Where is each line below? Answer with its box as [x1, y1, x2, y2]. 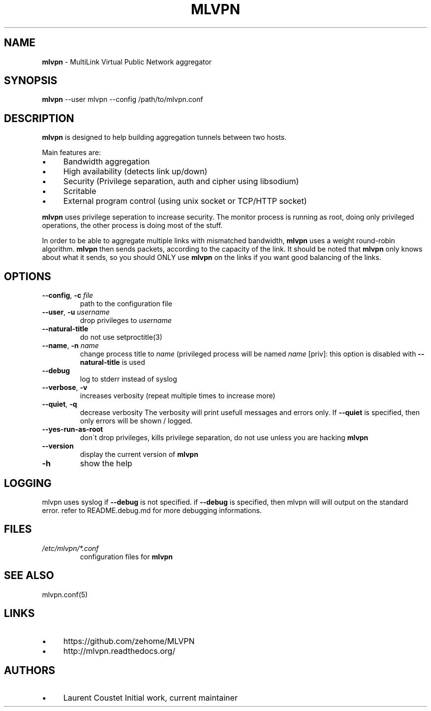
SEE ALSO [4, 569, 54, 582]
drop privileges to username [80, 316, 172, 325]
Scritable [63, 186, 96, 196]
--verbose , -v [42, 383, 88, 392]
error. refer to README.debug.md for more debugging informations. [42, 506, 262, 515]
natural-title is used [80, 358, 145, 367]
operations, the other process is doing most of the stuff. [42, 221, 223, 230]
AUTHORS [4, 664, 56, 677]
